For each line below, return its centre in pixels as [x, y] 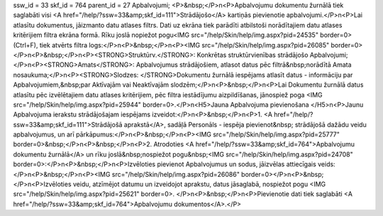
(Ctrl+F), [26, 45]
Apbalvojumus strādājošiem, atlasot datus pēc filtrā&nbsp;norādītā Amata [244, 65]
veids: [327, 164]
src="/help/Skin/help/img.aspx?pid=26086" [176, 174]
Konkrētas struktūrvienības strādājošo [252, 55]
